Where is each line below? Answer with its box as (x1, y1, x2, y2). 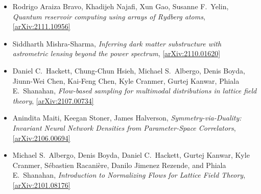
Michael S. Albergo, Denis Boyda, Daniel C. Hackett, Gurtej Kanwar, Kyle (12, 150, 250, 160)
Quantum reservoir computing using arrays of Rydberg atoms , (12, 11, 205, 21)
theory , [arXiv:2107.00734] (12, 95, 94, 106)
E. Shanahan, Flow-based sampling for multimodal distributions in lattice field (12, 85, 257, 96)
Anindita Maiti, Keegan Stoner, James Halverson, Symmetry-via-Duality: (12, 112, 242, 123)
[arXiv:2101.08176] (12, 179, 70, 190)
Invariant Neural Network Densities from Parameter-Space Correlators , (12, 122, 236, 133)
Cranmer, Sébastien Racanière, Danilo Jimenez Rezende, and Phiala (12, 159, 226, 170)
